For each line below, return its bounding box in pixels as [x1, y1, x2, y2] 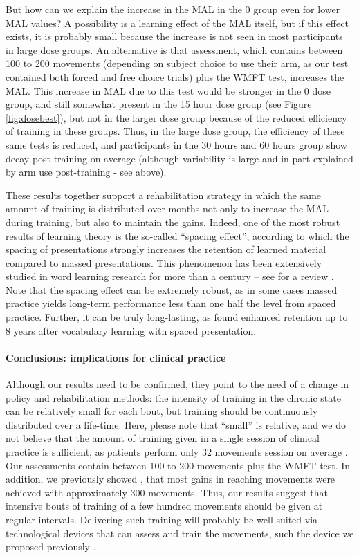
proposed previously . [6, 539, 96, 554]
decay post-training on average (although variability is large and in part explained [6, 151, 353, 165]
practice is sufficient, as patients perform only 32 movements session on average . [6, 445, 348, 459]
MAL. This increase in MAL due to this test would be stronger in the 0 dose [6, 83, 331, 97]
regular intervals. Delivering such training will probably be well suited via [6, 512, 318, 526]
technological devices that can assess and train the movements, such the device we [6, 526, 354, 540]
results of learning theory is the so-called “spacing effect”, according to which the [6, 228, 349, 243]
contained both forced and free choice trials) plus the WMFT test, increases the [6, 69, 344, 84]
